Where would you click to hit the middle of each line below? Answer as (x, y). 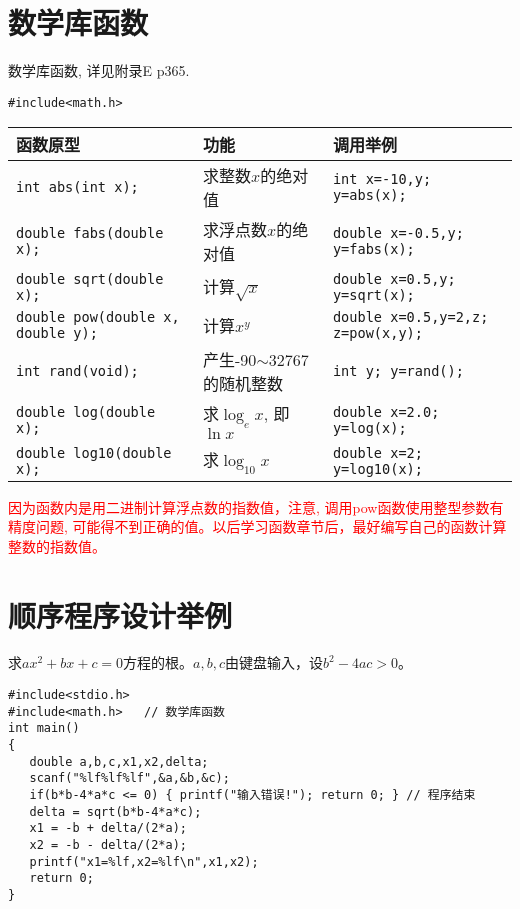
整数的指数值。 (57, 545)
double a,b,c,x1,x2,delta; (119, 761)
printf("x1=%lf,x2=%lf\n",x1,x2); (144, 861)
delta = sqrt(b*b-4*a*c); (115, 811)
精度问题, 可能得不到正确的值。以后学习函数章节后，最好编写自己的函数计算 (257, 526)
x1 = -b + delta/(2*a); (108, 828)
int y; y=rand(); (398, 371)
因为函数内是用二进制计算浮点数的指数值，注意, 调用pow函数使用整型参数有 (256, 506)
